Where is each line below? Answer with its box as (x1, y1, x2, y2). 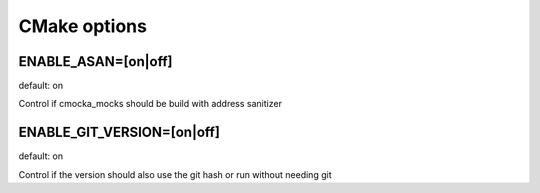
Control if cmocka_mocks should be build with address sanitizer (18, 98, 282, 110)
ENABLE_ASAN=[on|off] (18, 53, 174, 70)
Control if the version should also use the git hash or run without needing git (18, 168, 332, 180)
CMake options (18, 15, 147, 37)
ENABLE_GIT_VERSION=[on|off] (18, 124, 220, 141)
